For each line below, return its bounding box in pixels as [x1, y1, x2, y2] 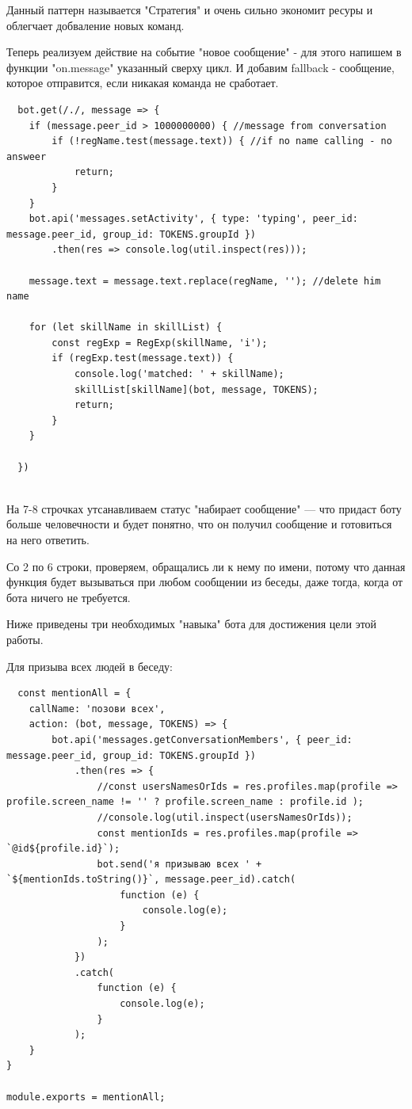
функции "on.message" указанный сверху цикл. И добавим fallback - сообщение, [6, 59, 395, 75]
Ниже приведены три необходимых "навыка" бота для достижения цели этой [6, 615, 377, 632]
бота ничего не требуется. [6, 589, 131, 605]
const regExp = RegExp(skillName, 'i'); [51, 337, 268, 349]
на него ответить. [6, 532, 90, 547]
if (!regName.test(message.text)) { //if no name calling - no [51, 135, 392, 147]
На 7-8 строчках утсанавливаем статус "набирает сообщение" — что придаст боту [6, 500, 402, 516]
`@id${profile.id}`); [6, 843, 120, 855]
